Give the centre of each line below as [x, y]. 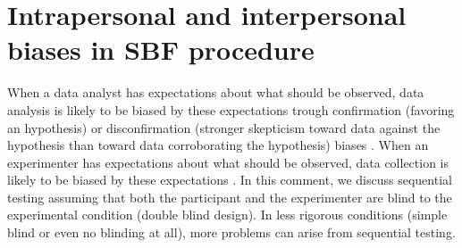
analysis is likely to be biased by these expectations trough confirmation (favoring [231, 109]
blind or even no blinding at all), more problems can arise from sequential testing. [231, 232]
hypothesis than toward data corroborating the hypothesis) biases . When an [218, 145]
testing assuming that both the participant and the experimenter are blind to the [230, 197]
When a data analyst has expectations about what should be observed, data [216, 92]
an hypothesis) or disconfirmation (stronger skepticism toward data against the [224, 127]
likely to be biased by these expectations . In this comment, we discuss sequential [230, 180]
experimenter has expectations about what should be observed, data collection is [228, 162]
